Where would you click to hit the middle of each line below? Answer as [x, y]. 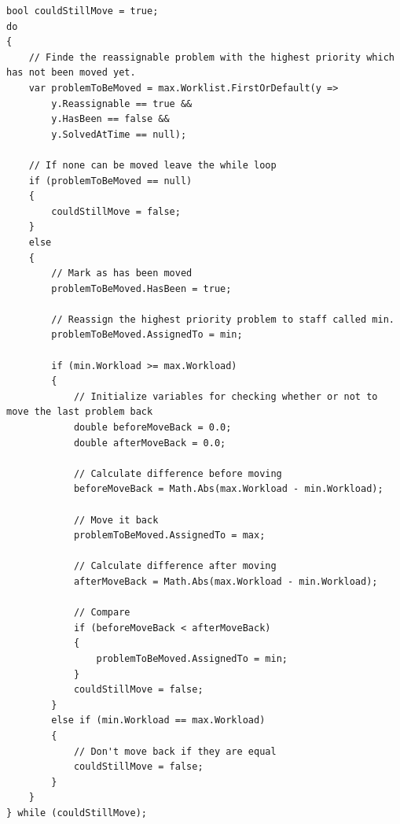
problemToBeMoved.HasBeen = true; [141, 288]
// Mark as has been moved [122, 273]
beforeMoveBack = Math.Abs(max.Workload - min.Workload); [228, 489]
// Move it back [116, 520]
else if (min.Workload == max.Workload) [158, 721]
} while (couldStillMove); [77, 813]
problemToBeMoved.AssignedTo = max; [169, 536]
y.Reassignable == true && [122, 103]
